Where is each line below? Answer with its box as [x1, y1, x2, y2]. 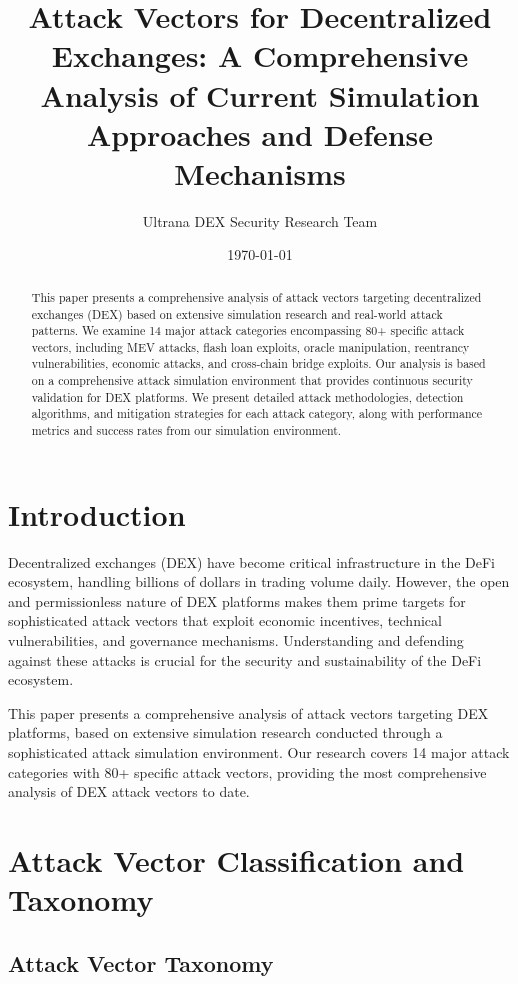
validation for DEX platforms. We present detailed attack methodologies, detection [31, 388, 464, 405]
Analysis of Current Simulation [40, 74, 480, 115]
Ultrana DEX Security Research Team [142, 210, 378, 231]
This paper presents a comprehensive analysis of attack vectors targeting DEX [8, 702, 489, 723]
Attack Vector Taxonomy [8, 947, 274, 978]
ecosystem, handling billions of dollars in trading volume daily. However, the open [8, 571, 510, 592]
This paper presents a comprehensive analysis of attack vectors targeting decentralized [31, 288, 482, 305]
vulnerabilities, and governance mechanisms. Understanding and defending [8, 630, 464, 651]
